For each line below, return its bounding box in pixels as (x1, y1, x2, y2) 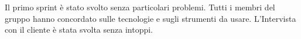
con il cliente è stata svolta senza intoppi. (5, 24, 153, 36)
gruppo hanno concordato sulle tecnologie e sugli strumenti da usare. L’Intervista (5, 12, 296, 24)
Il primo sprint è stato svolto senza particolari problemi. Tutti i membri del (5, 1, 275, 13)
